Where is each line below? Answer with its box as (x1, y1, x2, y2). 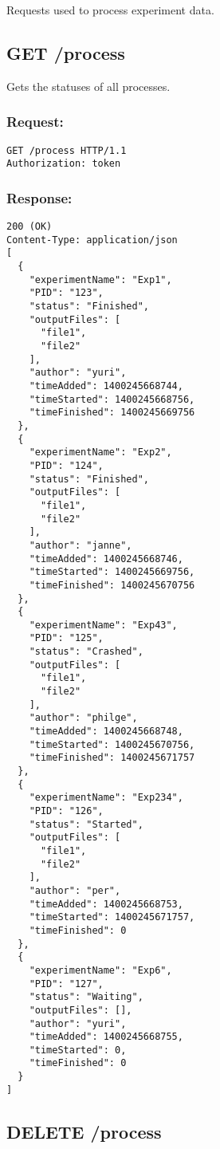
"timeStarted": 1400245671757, (29, 911, 195, 923)
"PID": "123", (29, 287, 104, 299)
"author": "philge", (29, 712, 138, 724)
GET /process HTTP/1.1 (6, 144, 127, 156)
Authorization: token (6, 158, 121, 170)
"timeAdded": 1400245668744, (29, 380, 183, 392)
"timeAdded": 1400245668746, (29, 553, 183, 565)
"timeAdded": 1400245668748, (29, 726, 183, 738)
